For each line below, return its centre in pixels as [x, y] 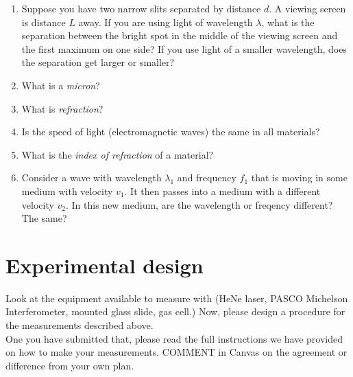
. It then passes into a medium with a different [222, 191]
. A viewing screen [307, 8]
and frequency [207, 178]
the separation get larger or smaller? [98, 62]
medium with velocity [67, 191]
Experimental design [105, 265]
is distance [44, 22]
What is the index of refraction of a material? [118, 154]
